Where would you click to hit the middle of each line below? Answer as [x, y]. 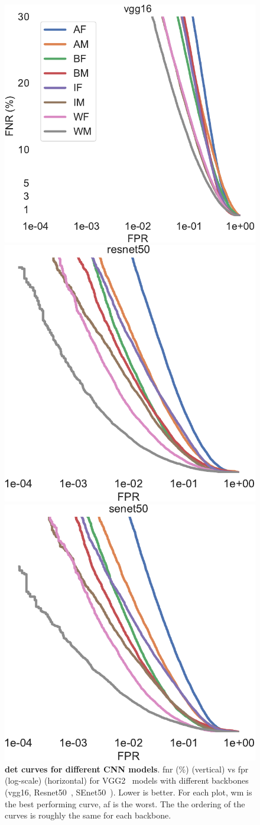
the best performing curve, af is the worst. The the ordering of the [125, 803]
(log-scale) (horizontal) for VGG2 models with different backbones [127, 780]
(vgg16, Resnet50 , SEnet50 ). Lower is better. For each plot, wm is [129, 792]
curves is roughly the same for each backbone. [88, 815]
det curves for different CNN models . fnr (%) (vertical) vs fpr [127, 769]
